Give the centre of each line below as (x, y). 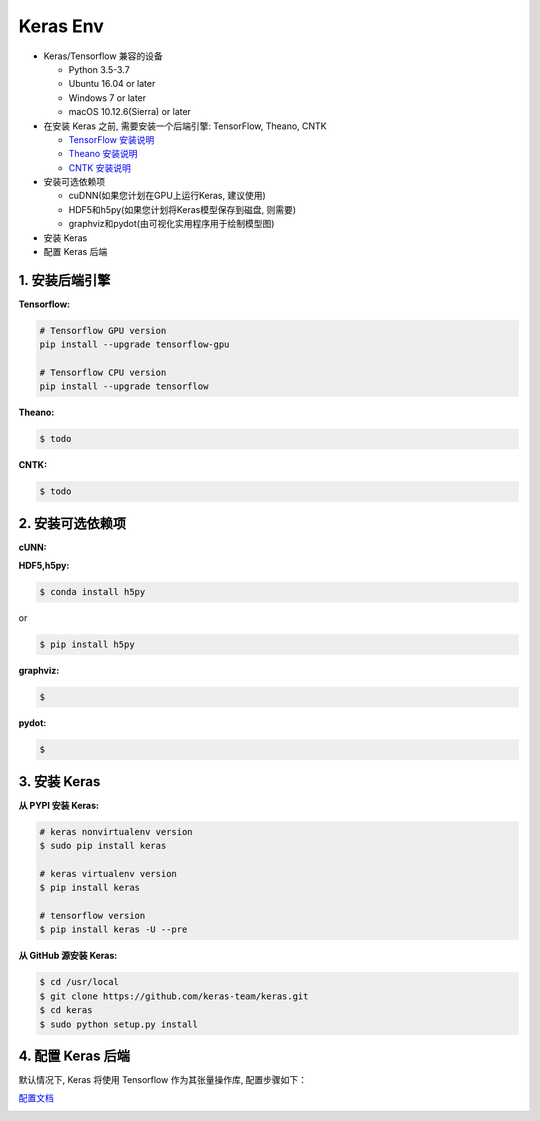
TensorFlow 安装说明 (111, 139)
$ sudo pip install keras (103, 846)
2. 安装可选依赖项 (72, 523)
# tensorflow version (92, 916)
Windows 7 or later (107, 97)
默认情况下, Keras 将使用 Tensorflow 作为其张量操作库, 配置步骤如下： (163, 1080)
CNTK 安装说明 (100, 167)
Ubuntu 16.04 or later (112, 84)
